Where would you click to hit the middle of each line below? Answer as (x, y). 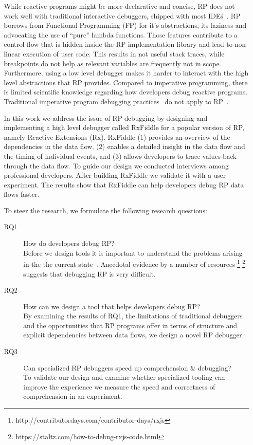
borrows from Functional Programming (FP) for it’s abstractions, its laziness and (125, 25)
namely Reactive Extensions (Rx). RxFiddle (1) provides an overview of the (117, 137)
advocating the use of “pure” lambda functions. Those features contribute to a (121, 34)
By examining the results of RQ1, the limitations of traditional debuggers (133, 316)
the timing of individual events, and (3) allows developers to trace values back (120, 156)
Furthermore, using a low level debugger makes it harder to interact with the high (126, 73)
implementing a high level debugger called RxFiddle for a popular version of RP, (124, 127)
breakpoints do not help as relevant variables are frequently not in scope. (113, 63)
